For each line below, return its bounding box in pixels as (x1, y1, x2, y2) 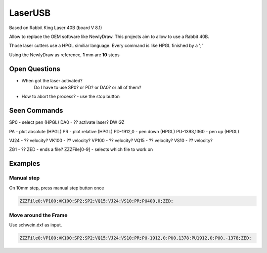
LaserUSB (9, 7, 51, 18)
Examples (9, 159, 41, 168)
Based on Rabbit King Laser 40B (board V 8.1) (9, 25, 102, 31)
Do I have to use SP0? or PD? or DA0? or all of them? (34, 84, 141, 91)
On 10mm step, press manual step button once (9, 185, 104, 191)
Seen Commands (9, 107, 63, 115)
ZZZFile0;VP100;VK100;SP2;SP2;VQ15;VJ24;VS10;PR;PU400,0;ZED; (19, 198, 174, 204)
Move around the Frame (9, 212, 68, 218)
